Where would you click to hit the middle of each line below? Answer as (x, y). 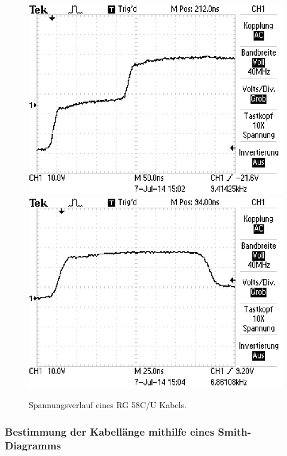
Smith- (234, 431)
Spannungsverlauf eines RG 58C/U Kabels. (108, 405)
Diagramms (33, 445)
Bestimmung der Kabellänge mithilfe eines (110, 431)
